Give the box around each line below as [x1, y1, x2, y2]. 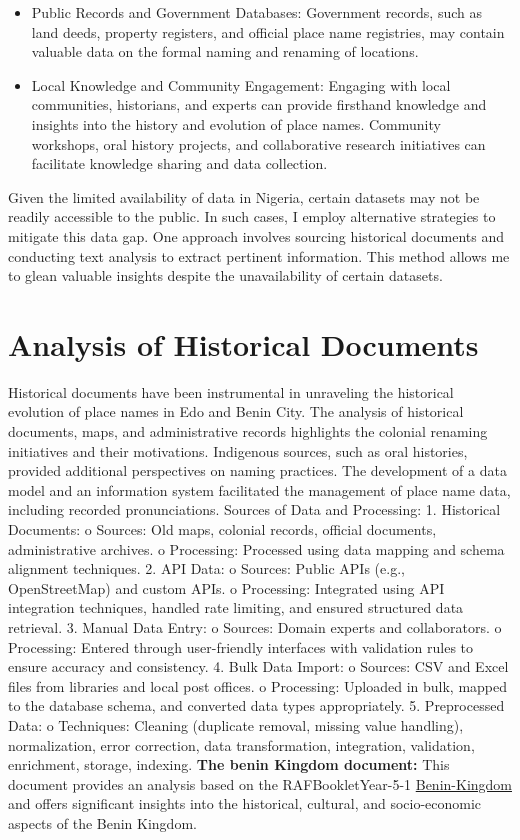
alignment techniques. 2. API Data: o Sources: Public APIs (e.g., [8, 558, 405, 579]
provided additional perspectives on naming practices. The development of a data [8, 460, 507, 481]
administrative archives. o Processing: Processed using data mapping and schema [8, 538, 505, 559]
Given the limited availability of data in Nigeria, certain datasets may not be [8, 186, 480, 207]
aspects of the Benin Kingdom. [8, 812, 197, 833]
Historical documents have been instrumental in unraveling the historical [8, 381, 454, 402]
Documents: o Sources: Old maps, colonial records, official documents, [8, 519, 437, 539]
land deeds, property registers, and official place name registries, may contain [31, 21, 505, 42]
